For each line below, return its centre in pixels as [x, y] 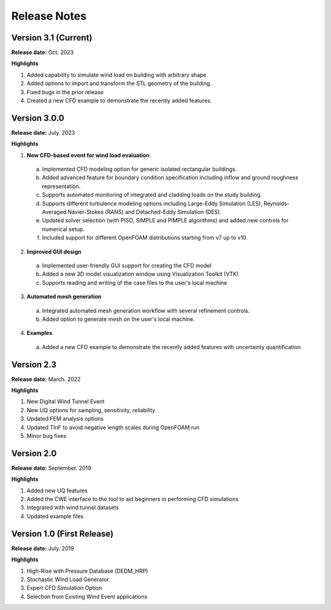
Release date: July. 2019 [43, 548]
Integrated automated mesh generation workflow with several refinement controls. [146, 311]
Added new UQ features [57, 491]
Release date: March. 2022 [46, 379]
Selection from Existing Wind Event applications [87, 597]
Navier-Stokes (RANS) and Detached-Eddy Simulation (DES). [145, 212]
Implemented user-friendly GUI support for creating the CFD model [127, 265]
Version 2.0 [34, 453]
